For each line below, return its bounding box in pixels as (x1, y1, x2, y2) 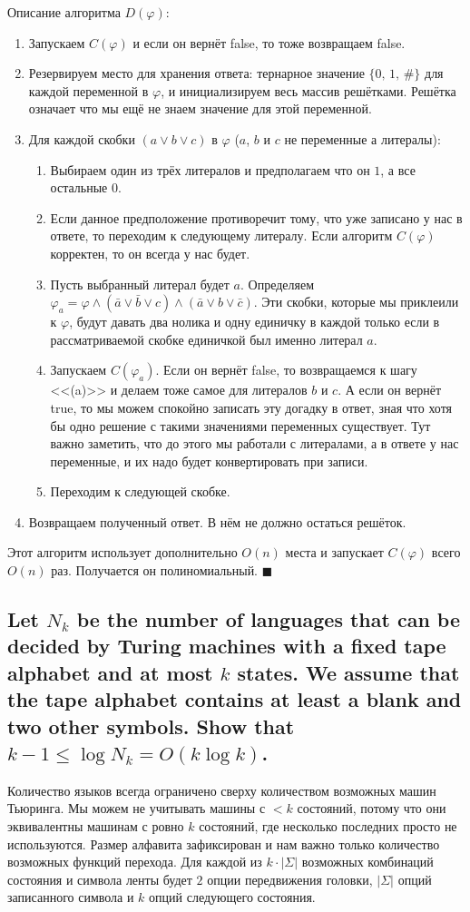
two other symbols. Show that (7, 711, 295, 740)
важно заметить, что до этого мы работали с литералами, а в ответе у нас (50, 434, 459, 453)
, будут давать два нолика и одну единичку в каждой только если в (69, 312, 440, 331)
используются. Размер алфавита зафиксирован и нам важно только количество (7, 834, 440, 853)
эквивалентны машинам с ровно (7, 817, 184, 835)
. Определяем (240, 274, 315, 293)
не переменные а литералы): (284, 129, 441, 148)
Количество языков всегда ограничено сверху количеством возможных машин (7, 780, 436, 799)
